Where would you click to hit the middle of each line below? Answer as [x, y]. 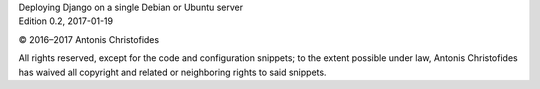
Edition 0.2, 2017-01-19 [66, 21]
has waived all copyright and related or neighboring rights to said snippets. [172, 72]
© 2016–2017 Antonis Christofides [89, 39]
